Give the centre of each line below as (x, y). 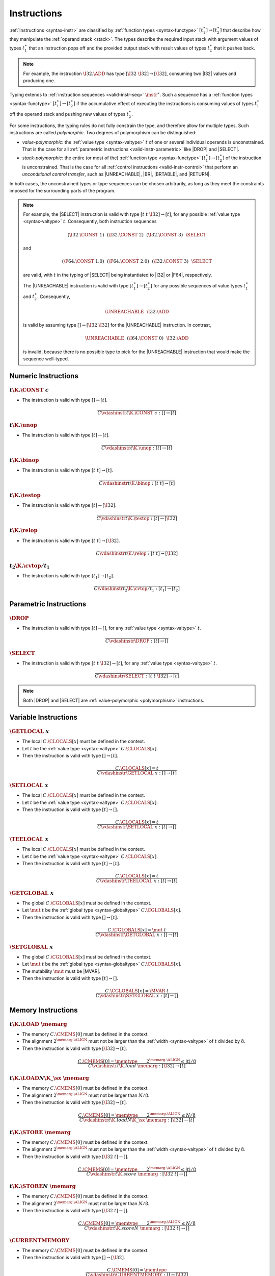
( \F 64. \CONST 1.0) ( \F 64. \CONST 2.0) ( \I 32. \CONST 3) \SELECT (137, 261)
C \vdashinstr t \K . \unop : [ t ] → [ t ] (137, 448)
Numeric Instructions (44, 376)
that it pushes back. (235, 48)
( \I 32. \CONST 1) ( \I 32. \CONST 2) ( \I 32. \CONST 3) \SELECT (137, 235)
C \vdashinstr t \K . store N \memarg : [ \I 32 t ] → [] (137, 1228)
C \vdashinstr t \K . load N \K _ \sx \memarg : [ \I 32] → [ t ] (137, 1120)
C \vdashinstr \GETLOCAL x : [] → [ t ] (137, 773)
